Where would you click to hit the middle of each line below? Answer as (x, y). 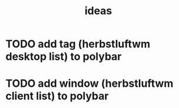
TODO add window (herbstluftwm (89, 84)
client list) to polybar (57, 96)
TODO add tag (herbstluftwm (78, 44)
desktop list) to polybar (64, 57)
